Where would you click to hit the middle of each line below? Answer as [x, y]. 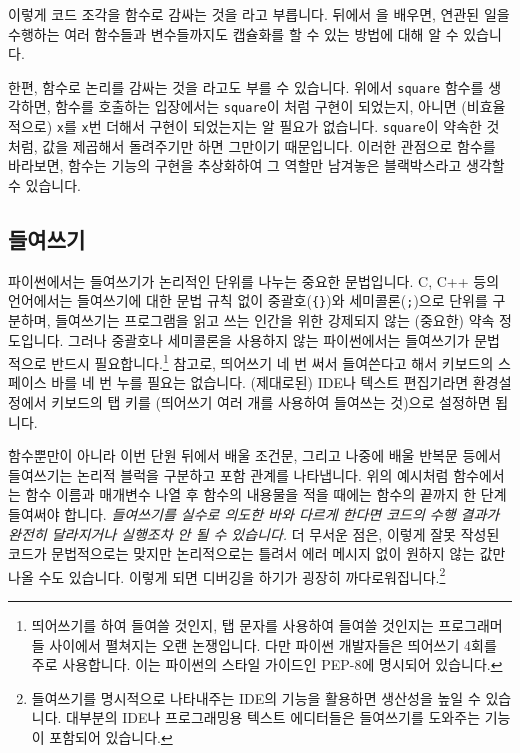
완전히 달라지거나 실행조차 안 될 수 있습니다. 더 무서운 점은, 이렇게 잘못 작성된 [254, 533]
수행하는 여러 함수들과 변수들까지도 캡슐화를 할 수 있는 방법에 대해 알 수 [233, 33]
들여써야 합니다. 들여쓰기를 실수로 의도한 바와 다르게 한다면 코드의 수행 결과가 [254, 513]
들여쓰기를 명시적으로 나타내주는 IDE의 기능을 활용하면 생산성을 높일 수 [256, 697]
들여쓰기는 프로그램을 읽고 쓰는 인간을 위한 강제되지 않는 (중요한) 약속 [275, 319]
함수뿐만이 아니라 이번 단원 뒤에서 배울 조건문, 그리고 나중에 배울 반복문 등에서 [255, 455]
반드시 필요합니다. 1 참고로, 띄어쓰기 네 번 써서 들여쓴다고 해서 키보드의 [272, 361]
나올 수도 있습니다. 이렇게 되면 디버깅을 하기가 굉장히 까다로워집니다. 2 [227, 575]
